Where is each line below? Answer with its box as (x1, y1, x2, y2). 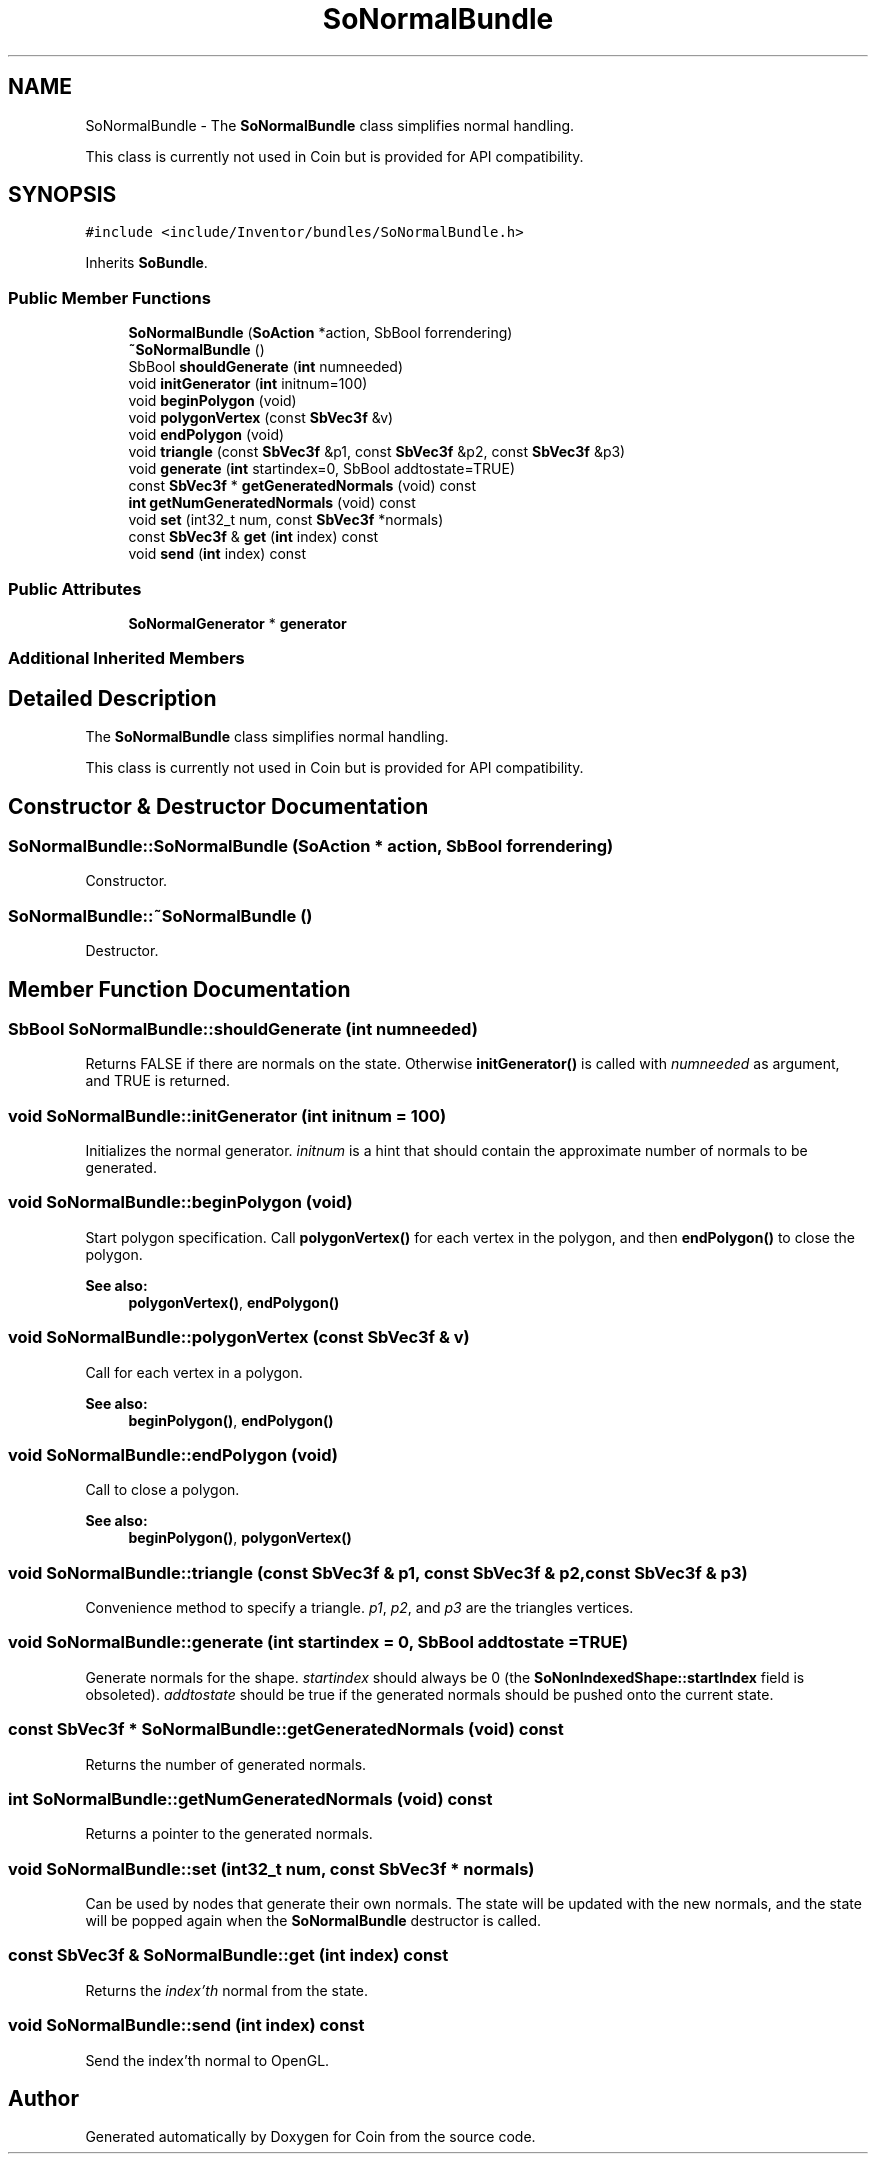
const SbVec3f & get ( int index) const (128, 528, 379, 546)
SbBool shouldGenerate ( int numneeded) (128, 358, 404, 376)
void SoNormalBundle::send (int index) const (8, 2015, 365, 2036)
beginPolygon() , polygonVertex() (128, 1529, 352, 1547)
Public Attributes (8, 578, 142, 599)
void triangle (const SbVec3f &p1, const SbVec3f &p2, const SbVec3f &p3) (128, 443, 626, 461)
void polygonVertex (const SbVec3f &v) (128, 409, 394, 427)
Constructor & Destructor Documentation (8, 793, 429, 819)
